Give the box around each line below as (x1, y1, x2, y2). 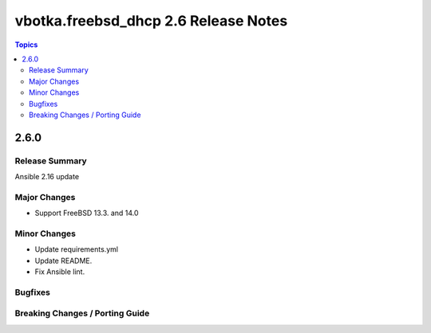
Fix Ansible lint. (34, 267, 85, 276)
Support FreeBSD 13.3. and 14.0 (34, 208, 139, 218)
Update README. (34, 256, 93, 265)
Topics (14, 40, 38, 49)
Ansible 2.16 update (14, 172, 80, 182)
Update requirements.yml (34, 245, 119, 254)
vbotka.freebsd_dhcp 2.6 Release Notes (14, 12, 288, 29)
